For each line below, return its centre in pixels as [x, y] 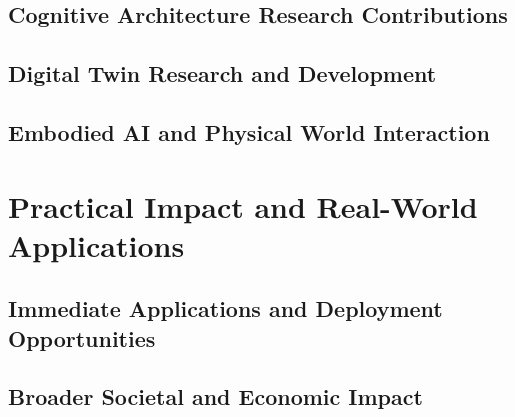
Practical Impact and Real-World [243, 205]
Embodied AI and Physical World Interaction [249, 131]
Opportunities [82, 337]
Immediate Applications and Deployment [225, 308]
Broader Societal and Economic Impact [215, 396]
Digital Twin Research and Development [222, 73]
